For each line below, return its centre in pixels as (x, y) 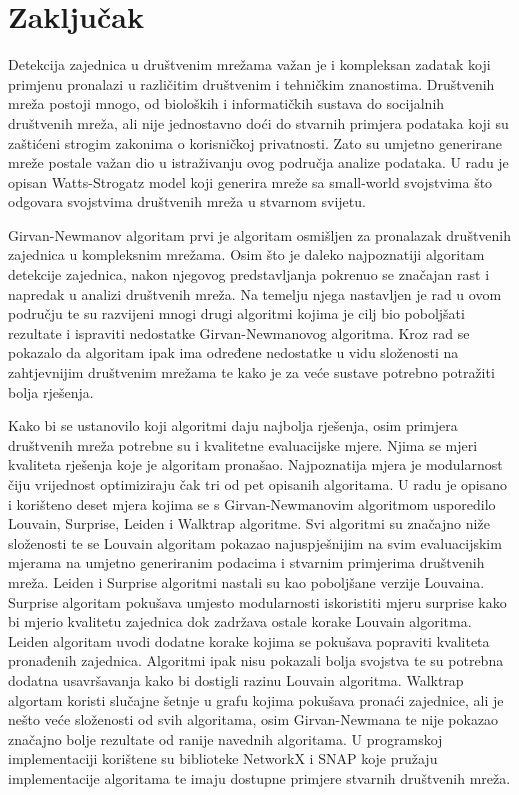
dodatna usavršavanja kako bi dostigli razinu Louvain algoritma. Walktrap (236, 679)
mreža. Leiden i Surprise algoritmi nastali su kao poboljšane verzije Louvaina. (246, 581)
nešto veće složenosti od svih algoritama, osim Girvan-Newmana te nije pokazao (253, 719)
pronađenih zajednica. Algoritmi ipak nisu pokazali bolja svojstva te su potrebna (256, 660)
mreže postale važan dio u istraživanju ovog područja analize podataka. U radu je (258, 162)
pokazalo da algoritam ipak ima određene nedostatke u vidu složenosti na (233, 352)
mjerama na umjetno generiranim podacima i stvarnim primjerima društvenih (246, 562)
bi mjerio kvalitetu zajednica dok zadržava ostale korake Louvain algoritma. (240, 621)
